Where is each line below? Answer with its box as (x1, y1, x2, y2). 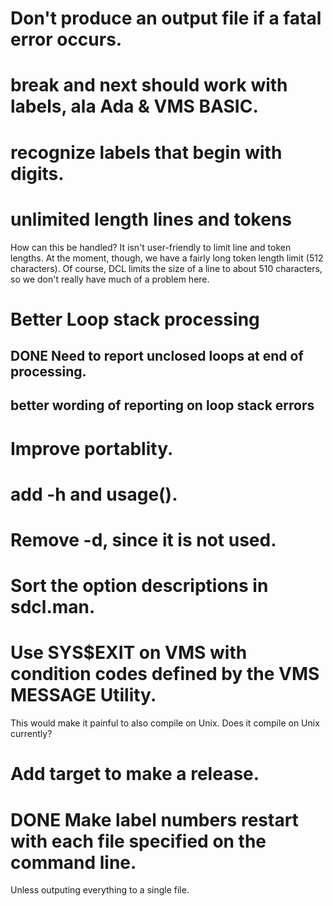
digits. (10, 162, 65, 185)
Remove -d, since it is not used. (10, 529, 277, 552)
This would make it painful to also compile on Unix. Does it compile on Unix (10, 717, 320, 729)
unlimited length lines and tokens (10, 208, 293, 231)
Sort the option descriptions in (10, 575, 269, 597)
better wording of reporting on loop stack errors (10, 397, 315, 414)
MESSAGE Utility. (10, 684, 157, 707)
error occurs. (10, 28, 123, 51)
